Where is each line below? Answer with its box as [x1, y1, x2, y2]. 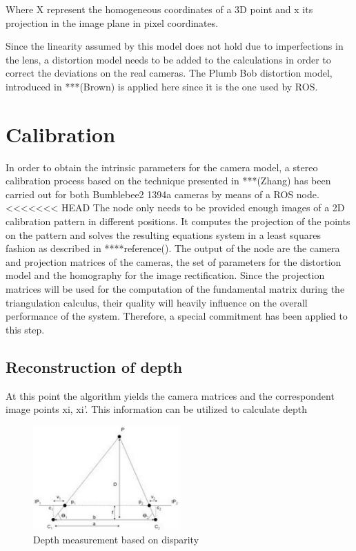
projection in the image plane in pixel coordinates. [6, 15, 219, 30]
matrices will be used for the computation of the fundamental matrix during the [6, 282, 345, 296]
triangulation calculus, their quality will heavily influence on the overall [6, 295, 308, 309]
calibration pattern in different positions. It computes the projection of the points [6, 214, 350, 229]
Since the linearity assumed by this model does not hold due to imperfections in [6, 39, 344, 53]
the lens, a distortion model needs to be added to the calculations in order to [6, 52, 331, 66]
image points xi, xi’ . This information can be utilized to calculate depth [6, 402, 307, 416]
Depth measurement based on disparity [33, 532, 199, 547]
